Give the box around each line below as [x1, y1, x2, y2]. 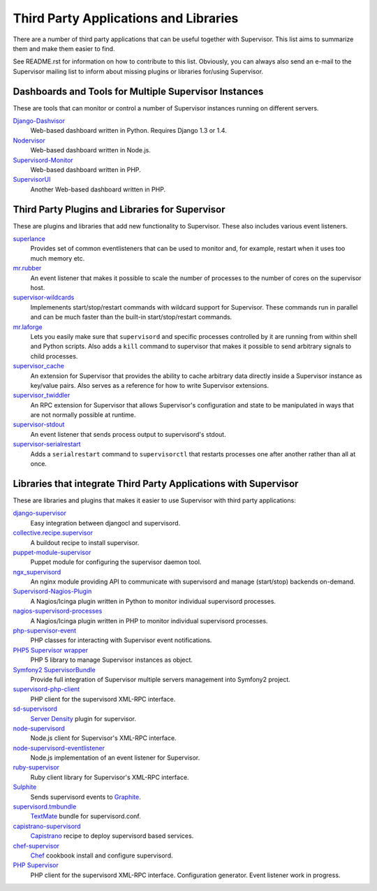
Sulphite [13, 783, 37, 791]
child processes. [30, 352, 78, 360]
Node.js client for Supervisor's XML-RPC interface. [30, 734, 177, 742]
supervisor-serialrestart [13, 440, 81, 449]
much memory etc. [30, 254, 85, 262]
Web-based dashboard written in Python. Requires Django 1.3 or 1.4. [30, 126, 227, 135]
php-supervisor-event [13, 626, 77, 635]
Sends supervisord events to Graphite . [30, 792, 141, 801]
